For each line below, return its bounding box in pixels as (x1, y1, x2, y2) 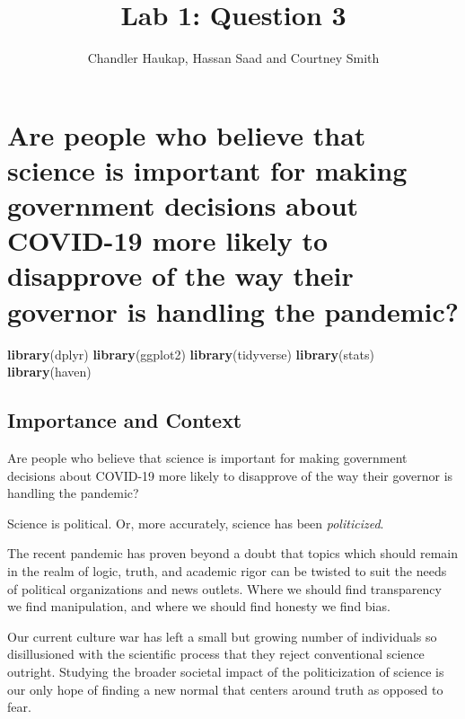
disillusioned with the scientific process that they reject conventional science (7, 644, 425, 663)
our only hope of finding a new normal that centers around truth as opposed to (7, 679, 443, 698)
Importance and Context (7, 406, 242, 434)
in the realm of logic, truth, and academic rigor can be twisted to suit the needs (7, 561, 447, 580)
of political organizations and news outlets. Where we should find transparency (7, 579, 442, 598)
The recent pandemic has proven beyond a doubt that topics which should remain (7, 544, 459, 563)
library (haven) (7, 362, 92, 381)
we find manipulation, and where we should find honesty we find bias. (7, 597, 390, 616)
